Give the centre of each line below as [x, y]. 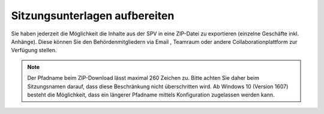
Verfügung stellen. [34, 50]
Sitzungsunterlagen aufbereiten [93, 16]
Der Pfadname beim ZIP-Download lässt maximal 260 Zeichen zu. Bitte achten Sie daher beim [143, 78]
